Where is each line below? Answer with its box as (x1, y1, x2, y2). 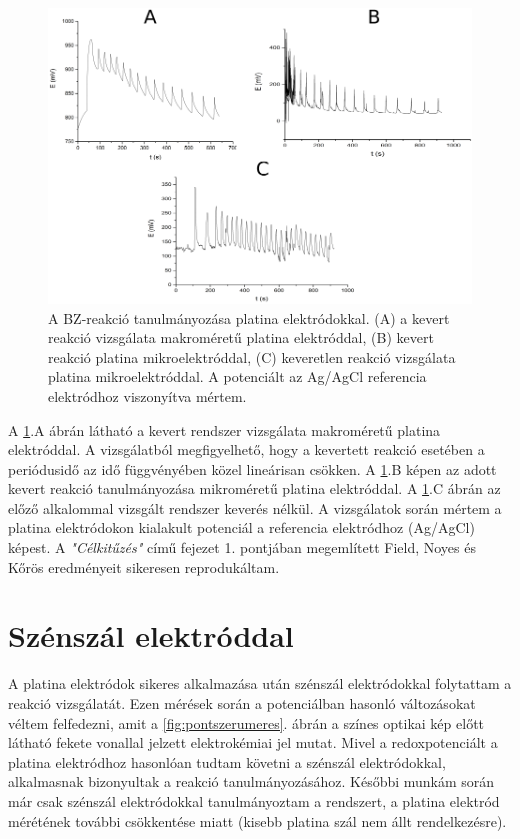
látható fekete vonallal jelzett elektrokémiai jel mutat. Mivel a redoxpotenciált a (8, 732, 498, 753)
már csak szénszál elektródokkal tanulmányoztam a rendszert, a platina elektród (8, 790, 500, 811)
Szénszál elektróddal (8, 615, 294, 656)
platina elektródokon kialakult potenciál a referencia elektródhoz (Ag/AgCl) (8, 517, 475, 538)
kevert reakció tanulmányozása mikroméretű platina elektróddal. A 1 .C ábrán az (8, 478, 501, 499)
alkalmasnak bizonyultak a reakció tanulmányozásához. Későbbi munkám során (8, 771, 495, 792)
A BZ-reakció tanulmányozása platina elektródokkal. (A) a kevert (48, 307, 450, 328)
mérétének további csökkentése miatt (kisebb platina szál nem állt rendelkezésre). (8, 810, 507, 831)
